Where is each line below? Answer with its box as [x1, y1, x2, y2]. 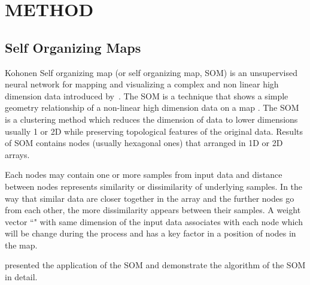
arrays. [5, 148, 30, 160]
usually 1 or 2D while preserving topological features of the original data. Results [5, 125, 303, 137]
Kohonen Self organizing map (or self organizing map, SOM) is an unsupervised [5, 66, 297, 78]
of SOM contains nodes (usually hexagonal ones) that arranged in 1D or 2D [5, 137, 283, 149]
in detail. [5, 271, 38, 283]
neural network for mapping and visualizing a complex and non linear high [5, 78, 279, 90]
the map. [5, 238, 38, 251]
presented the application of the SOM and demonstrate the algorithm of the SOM [5, 259, 306, 271]
